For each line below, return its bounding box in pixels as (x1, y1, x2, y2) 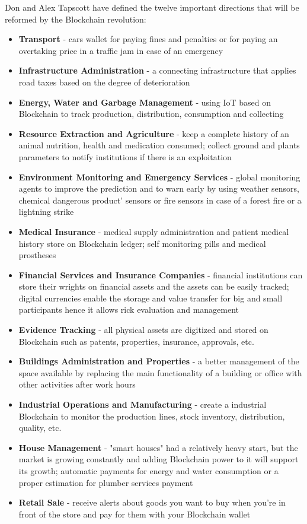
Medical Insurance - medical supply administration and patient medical (18, 225, 289, 237)
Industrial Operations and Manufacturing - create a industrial (18, 398, 267, 411)
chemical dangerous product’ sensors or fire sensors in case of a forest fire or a (18, 193, 302, 206)
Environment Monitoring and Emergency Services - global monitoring (18, 170, 300, 183)
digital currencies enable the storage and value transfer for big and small (18, 291, 283, 304)
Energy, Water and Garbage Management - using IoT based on (18, 96, 271, 108)
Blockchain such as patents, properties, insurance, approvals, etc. (18, 335, 254, 347)
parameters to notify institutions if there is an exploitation (18, 150, 232, 163)
